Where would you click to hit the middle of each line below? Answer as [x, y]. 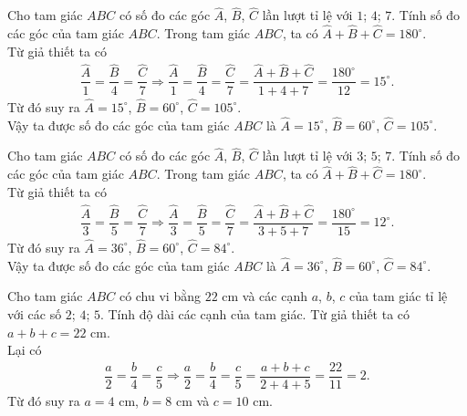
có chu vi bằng [160, 296]
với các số [35, 313]
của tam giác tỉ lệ [398, 296]
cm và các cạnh [265, 296]
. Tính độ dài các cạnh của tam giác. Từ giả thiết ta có [255, 313]
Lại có [25, 350]
